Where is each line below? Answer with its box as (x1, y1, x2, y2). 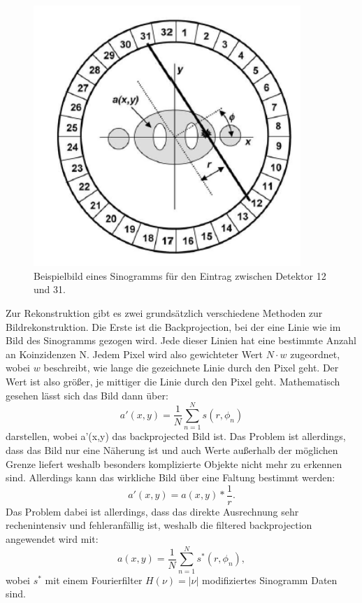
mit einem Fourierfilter (45, 572, 143, 587)
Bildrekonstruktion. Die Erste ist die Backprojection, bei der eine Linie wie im (6, 319, 341, 334)
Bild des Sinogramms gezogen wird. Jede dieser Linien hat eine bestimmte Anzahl (6, 333, 356, 348)
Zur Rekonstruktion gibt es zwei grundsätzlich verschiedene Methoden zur (6, 306, 323, 320)
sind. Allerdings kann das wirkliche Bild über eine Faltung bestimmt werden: (6, 470, 335, 485)
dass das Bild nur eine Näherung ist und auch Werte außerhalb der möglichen (6, 442, 338, 457)
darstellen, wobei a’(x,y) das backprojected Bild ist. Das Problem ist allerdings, (6, 429, 346, 444)
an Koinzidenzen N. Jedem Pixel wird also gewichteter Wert (6, 346, 263, 361)
